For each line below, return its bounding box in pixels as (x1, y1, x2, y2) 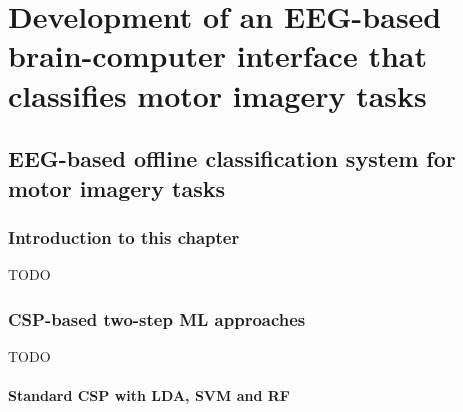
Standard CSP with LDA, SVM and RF (8, 385, 290, 406)
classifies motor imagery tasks (8, 74, 427, 115)
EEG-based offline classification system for (8, 143, 456, 174)
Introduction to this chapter (8, 224, 240, 249)
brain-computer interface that (8, 35, 427, 76)
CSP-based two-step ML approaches (8, 306, 306, 331)
